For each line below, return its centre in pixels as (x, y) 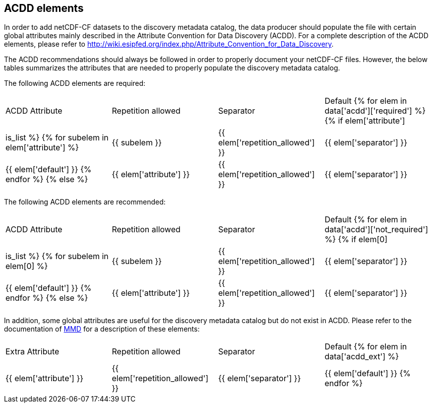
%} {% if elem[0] (356, 239)
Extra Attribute (32, 352)
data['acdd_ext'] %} (362, 357)
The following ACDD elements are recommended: (85, 202)
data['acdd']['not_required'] (376, 230)
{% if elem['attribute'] (365, 121)
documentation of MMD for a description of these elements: (102, 329)
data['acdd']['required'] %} (375, 111)
